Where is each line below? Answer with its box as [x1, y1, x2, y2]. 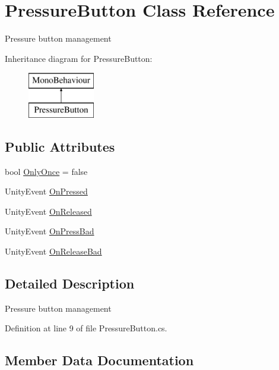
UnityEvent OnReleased [5, 205, 92, 217]
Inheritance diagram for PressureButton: [5, 52, 153, 64]
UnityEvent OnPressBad [5, 225, 94, 237]
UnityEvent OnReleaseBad [5, 245, 102, 258]
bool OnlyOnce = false [5, 165, 88, 177]
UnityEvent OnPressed [5, 185, 88, 197]
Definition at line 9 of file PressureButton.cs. [5, 322, 167, 334]
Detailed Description [5, 274, 135, 293]
